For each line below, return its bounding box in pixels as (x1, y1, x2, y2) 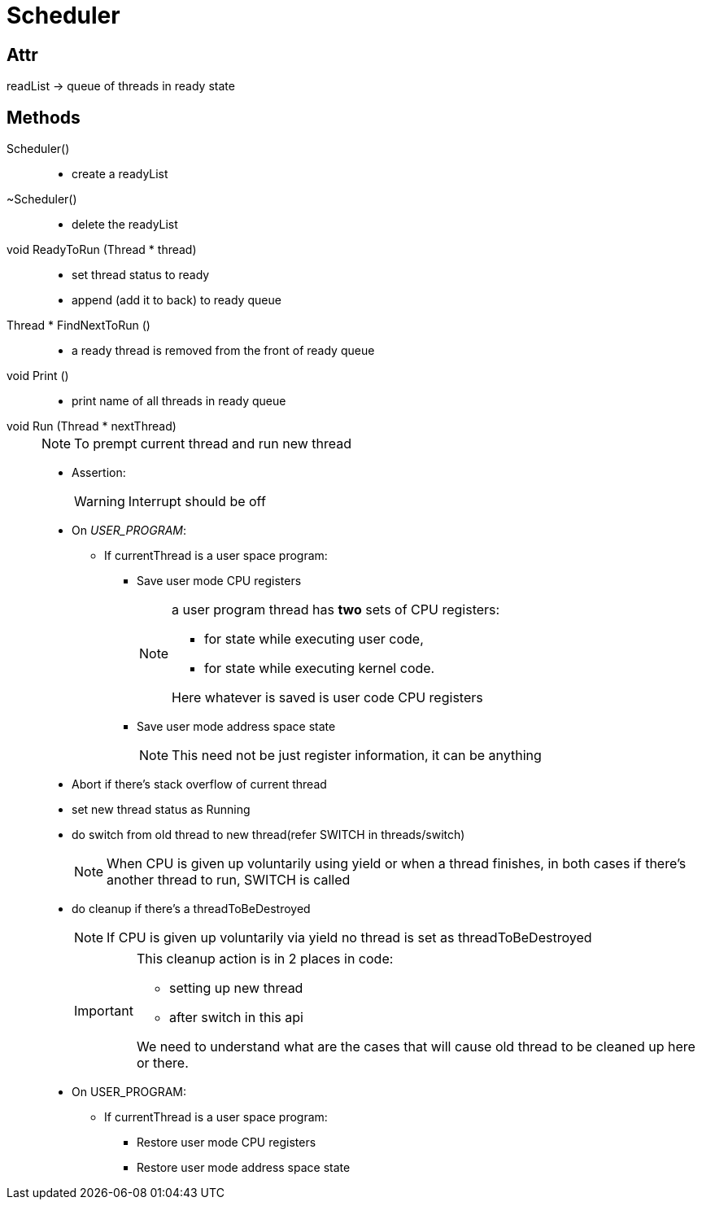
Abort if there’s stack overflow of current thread (72, 777, 327, 792)
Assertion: (72, 465, 126, 480)
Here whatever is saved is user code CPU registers (172, 689, 483, 706)
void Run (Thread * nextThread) (7, 419, 177, 434)
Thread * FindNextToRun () (7, 318, 150, 333)
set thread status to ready (72, 268, 210, 282)
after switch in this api (168, 1009, 303, 1026)
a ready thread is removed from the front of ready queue (72, 343, 375, 358)
